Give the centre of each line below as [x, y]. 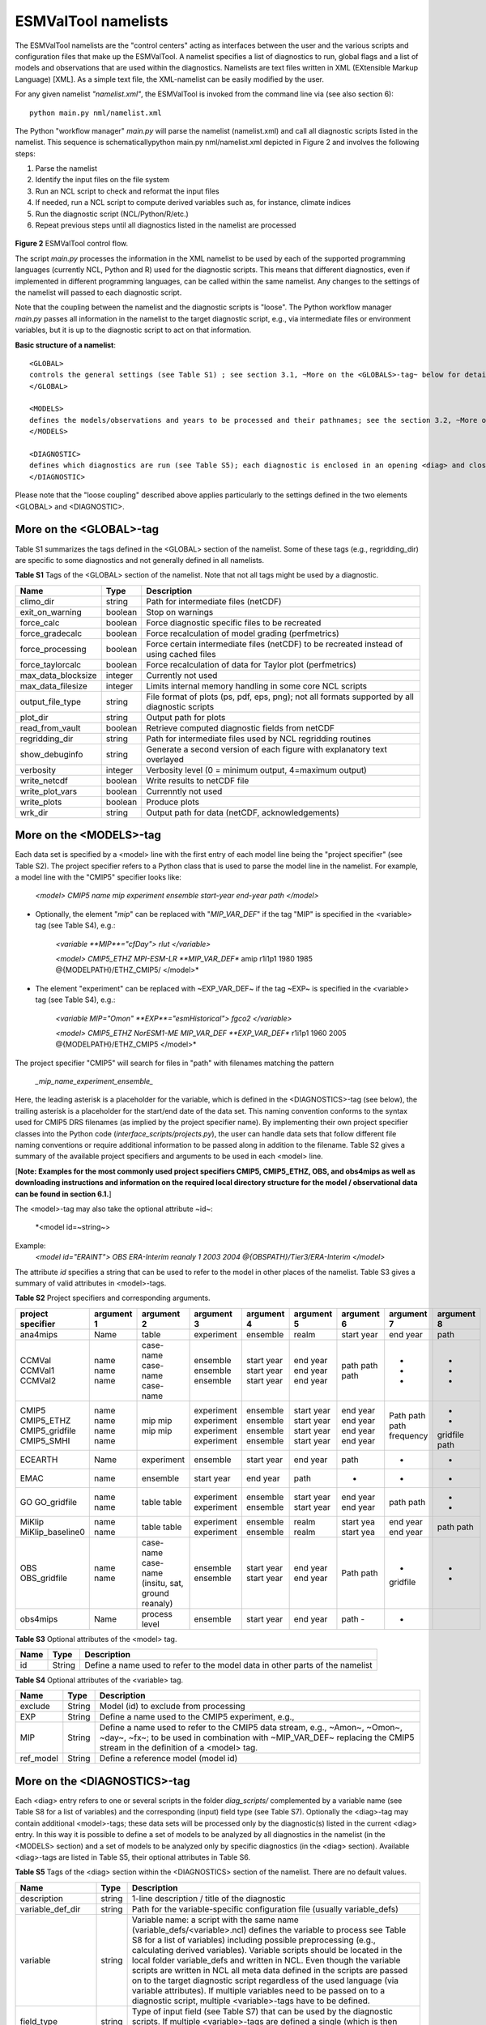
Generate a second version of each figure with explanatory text [267, 749]
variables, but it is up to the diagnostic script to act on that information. [133, 330]
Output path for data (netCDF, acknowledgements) [243, 812]
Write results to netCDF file [198, 780]
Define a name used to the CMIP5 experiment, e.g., [197, 1717]
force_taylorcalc [50, 664]
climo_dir [37, 601]
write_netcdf [44, 780]
